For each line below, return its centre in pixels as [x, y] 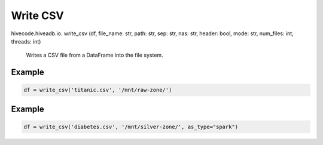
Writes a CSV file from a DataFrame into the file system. [95, 55]
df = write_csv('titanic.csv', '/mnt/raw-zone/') [98, 90]
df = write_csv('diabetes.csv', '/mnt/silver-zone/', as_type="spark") [131, 127]
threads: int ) [26, 41]
